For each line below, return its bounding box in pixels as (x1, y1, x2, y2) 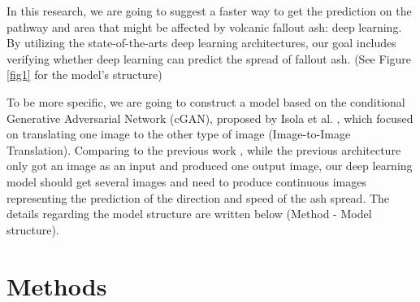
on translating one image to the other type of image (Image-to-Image (6, 125, 351, 142)
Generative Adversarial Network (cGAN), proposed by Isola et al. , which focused (6, 109, 414, 126)
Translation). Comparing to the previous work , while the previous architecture (6, 141, 401, 158)
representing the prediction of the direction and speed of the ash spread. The (6, 189, 390, 206)
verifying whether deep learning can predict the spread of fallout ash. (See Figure (6, 50, 412, 67)
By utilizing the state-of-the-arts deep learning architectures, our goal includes (6, 34, 396, 51)
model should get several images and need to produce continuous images (6, 173, 366, 190)
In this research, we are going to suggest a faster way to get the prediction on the (6, 2, 412, 19)
